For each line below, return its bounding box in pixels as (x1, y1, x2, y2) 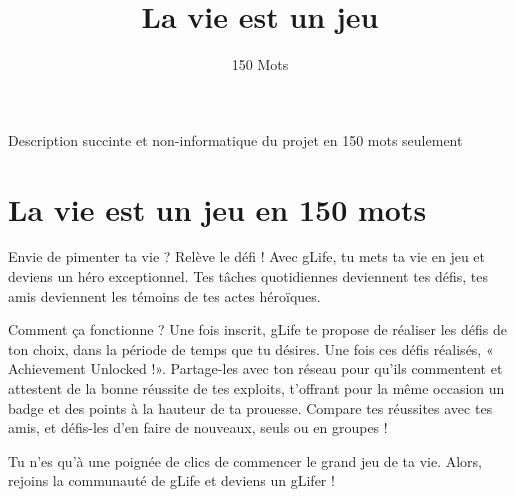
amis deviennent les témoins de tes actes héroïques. (8, 285, 321, 306)
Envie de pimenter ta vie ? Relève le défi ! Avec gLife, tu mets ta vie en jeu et (8, 246, 485, 267)
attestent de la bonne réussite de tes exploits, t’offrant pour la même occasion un (8, 378, 505, 398)
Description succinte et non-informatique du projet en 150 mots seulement (8, 129, 463, 150)
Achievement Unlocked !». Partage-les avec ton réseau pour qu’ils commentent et (8, 358, 503, 379)
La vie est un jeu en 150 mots (8, 188, 427, 229)
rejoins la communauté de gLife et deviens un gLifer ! (8, 470, 335, 491)
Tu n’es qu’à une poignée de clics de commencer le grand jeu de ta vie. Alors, (8, 450, 482, 471)
